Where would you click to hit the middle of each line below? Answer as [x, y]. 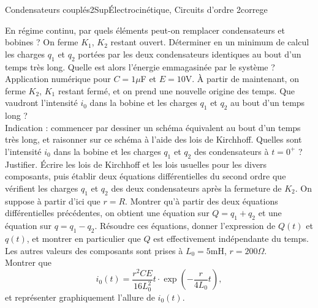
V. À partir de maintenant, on [242, 79]
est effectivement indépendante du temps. [231, 238]
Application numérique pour [58, 79]
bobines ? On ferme [42, 42]
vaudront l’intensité [41, 103]
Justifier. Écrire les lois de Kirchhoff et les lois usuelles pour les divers [136, 164]
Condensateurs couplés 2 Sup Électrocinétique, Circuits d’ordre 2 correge [136, 9]
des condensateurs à [231, 151]
